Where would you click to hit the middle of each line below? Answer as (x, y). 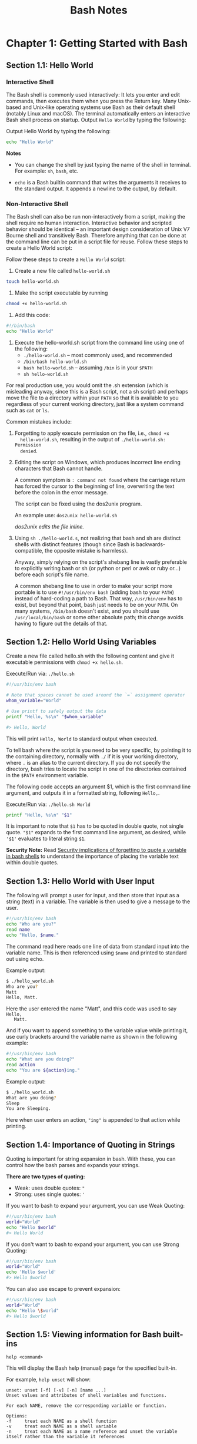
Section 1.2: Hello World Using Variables (81, 642)
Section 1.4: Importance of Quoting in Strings (91, 1144)
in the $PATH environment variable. (47, 775)
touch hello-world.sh (33, 282)
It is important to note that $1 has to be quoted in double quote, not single (95, 826)
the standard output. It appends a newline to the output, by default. (96, 189)
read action (21, 1065)
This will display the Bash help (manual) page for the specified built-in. (92, 1368)
